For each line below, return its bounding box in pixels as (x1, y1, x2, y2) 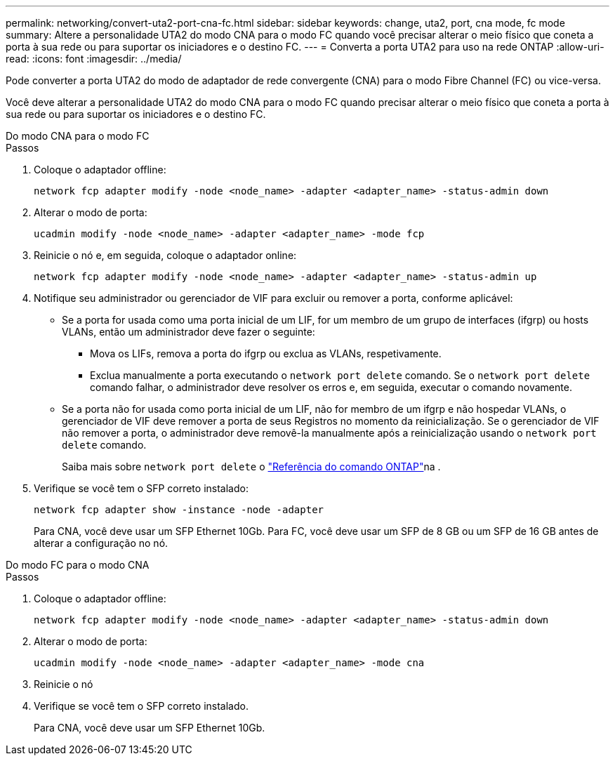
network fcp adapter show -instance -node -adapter (34, 504, 324, 515)
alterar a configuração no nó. (34, 537, 168, 549)
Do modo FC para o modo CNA (6, 559, 150, 571)
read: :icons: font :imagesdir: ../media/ (6, 53, 182, 65)
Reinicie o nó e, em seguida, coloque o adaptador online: (34, 249, 297, 261)
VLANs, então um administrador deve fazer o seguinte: (62, 326, 315, 338)
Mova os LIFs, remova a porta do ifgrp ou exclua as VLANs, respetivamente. (90, 348, 442, 359)
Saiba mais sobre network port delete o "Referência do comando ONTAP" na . (62, 461, 441, 472)
